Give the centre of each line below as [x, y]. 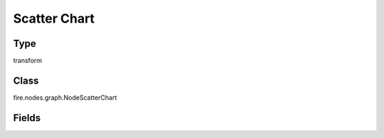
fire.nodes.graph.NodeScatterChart [65, 97]
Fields [27, 118]
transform [28, 61]
